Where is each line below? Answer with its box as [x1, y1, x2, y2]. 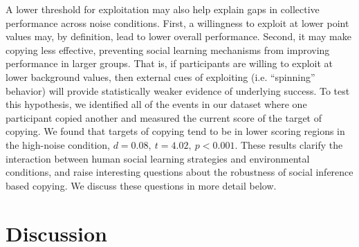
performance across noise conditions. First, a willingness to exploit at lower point [6, 15, 349, 30]
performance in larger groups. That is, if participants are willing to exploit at [6, 56, 333, 71]
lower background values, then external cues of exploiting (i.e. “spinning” [6, 69, 315, 84]
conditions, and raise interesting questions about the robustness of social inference [6, 165, 353, 179]
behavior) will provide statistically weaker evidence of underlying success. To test [6, 83, 350, 98]
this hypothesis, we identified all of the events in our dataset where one [6, 97, 307, 111]
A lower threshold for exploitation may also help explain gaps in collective [6, 2, 320, 16]
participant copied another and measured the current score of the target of [6, 110, 322, 125]
